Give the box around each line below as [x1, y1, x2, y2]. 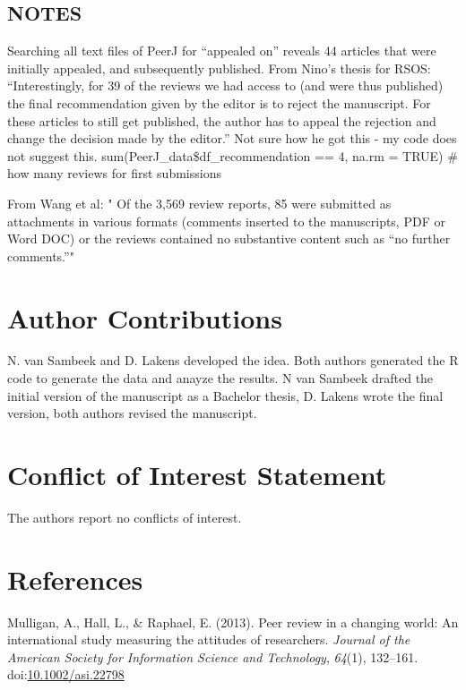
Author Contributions [7, 299, 282, 336]
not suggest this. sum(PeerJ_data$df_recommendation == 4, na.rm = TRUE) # [7, 146, 458, 165]
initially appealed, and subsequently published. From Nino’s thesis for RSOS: [7, 58, 431, 77]
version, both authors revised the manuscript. [7, 404, 257, 422]
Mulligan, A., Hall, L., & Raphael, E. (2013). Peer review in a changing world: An [7, 612, 459, 631]
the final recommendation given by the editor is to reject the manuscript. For [7, 93, 431, 112]
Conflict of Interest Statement [7, 456, 387, 493]
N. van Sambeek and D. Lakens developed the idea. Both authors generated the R [7, 351, 459, 370]
